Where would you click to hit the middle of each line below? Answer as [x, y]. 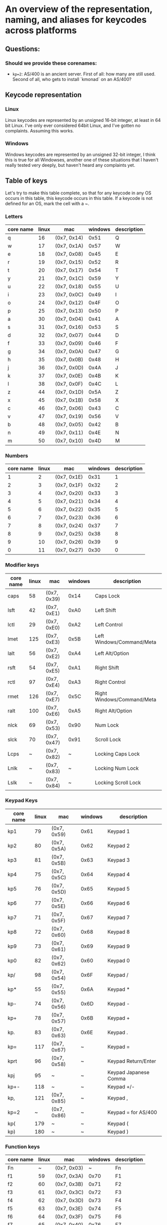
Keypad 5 [119, 889]
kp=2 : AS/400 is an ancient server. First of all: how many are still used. [84, 74]
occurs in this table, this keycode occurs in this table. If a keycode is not [79, 198]
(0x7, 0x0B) [69, 359]
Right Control [110, 682]
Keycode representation [43, 95]
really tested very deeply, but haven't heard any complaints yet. [70, 165]
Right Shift [107, 667]
